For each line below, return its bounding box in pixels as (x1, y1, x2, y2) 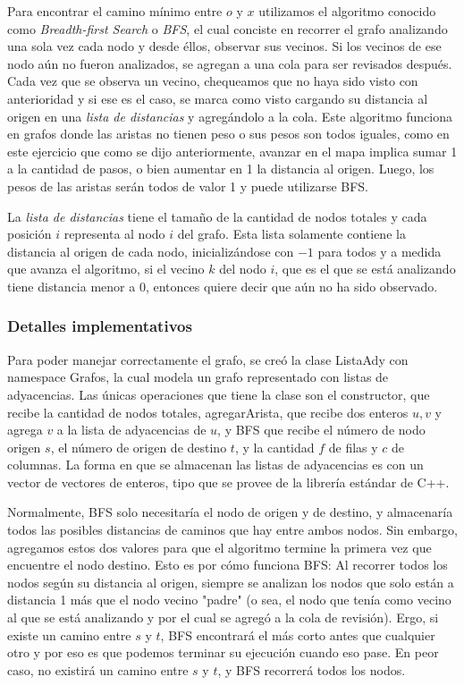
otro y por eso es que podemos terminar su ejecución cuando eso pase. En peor (7, 643, 439, 662)
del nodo (219, 259, 266, 278)
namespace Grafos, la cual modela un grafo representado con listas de (7, 368, 389, 386)
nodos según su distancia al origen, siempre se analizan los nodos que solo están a (7, 572, 454, 591)
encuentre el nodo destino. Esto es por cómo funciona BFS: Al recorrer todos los (7, 555, 448, 574)
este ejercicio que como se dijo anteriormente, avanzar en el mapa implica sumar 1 (7, 141, 458, 160)
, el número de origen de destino (50, 437, 227, 456)
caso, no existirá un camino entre (7, 660, 189, 679)
